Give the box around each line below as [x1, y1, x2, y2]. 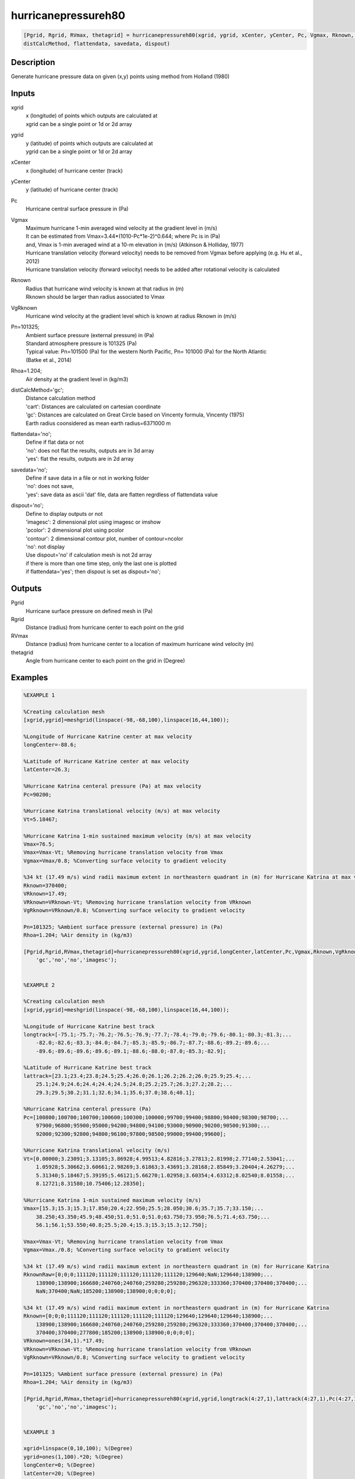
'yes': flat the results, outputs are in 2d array [25, 456, 134, 463]
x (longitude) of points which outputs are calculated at [25, 112, 158, 120]
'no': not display [25, 543, 65, 550]
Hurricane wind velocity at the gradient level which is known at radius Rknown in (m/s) [25, 312, 237, 319]
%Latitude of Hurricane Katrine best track [23, 1064, 152, 1071]
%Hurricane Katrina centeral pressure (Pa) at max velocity [23, 783, 202, 790]
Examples [11, 672, 49, 683]
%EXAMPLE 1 [23, 692, 55, 698]
